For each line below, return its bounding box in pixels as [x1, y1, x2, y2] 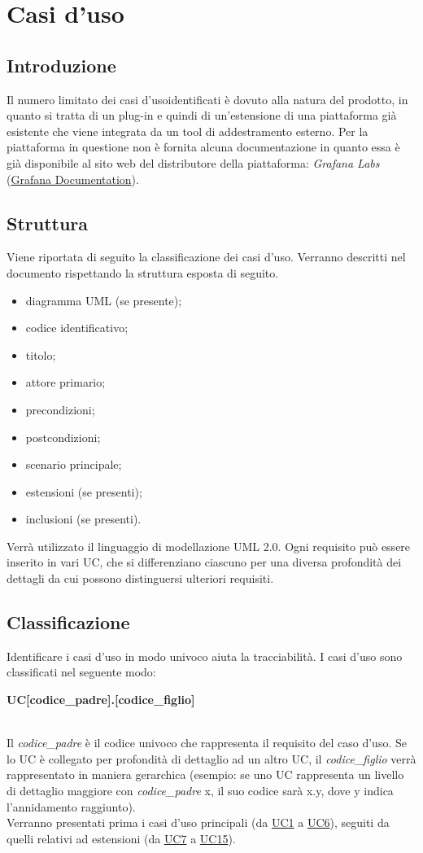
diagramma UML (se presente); [25, 291, 182, 308]
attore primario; [25, 374, 106, 391]
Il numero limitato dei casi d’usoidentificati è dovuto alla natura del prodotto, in [7, 90, 408, 107]
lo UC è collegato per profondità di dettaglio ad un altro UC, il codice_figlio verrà [7, 750, 416, 767]
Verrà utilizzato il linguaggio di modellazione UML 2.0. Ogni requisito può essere [7, 537, 411, 554]
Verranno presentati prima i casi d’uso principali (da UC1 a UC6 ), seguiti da [7, 814, 390, 831]
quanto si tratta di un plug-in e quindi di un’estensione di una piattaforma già [7, 107, 397, 124]
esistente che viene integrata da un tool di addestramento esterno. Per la [7, 122, 368, 139]
